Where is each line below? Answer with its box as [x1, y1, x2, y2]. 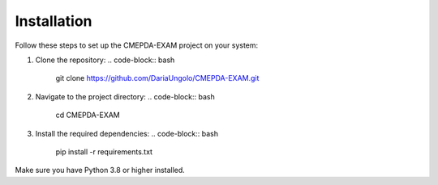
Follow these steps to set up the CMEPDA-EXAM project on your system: [15, 40, 259, 50]
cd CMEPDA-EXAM [55, 110, 121, 120]
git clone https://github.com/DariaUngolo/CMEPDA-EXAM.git [55, 74, 260, 83]
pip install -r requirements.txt [55, 146, 153, 157]
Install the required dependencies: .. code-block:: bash [35, 128, 219, 138]
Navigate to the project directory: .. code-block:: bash [35, 91, 215, 101]
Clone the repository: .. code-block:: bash [35, 55, 175, 65]
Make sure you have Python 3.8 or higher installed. [15, 166, 186, 175]
